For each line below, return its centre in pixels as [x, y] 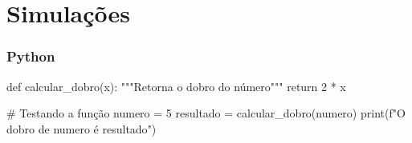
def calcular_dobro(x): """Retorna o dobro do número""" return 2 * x [176, 86]
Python [31, 56]
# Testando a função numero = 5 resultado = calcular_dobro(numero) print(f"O [206, 113]
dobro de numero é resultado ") [82, 128]
